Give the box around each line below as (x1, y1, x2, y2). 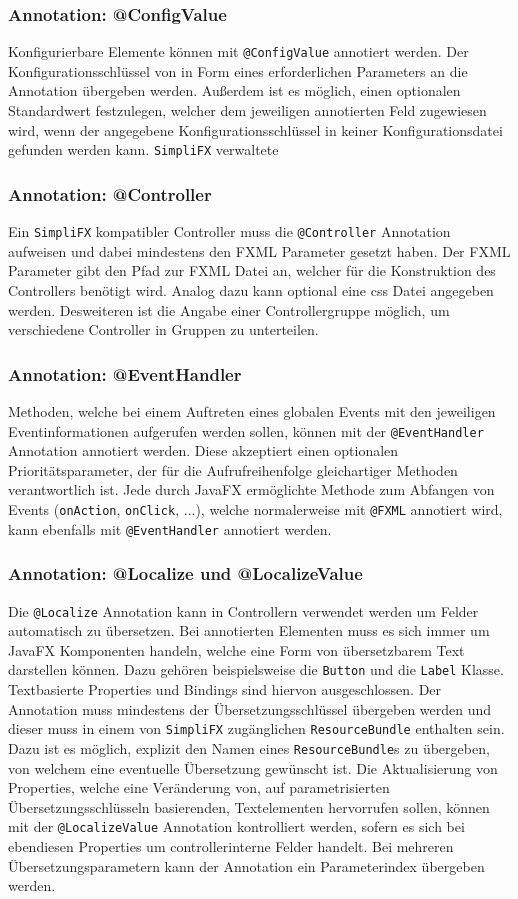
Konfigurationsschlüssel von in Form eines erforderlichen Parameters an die (8, 60, 468, 81)
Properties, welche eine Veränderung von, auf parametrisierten (8, 777, 390, 798)
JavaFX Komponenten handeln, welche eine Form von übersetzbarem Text (8, 639, 465, 660)
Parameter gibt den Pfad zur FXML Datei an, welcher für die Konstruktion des (8, 260, 496, 281)
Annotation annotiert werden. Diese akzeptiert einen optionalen (8, 440, 399, 461)
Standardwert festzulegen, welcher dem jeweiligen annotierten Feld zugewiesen (8, 100, 487, 121)
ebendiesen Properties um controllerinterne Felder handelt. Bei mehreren (8, 835, 454, 856)
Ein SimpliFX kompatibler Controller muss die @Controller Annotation (8, 221, 451, 242)
